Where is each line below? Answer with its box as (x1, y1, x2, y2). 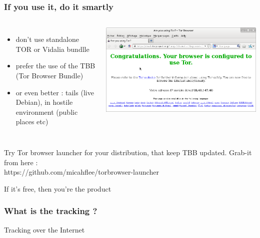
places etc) (15, 116, 48, 127)
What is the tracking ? (4, 205, 97, 217)
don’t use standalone (15, 34, 79, 44)
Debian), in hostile (15, 97, 73, 107)
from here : (4, 157, 38, 167)
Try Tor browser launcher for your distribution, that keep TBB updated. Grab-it (4, 147, 252, 157)
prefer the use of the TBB (15, 60, 95, 71)
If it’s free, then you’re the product (4, 183, 111, 194)
